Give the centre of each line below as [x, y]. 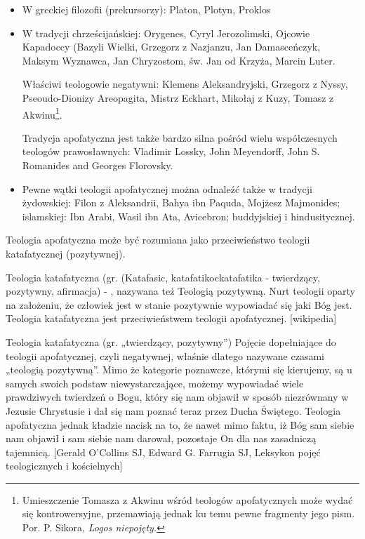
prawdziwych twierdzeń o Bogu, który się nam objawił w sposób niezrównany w [177, 397]
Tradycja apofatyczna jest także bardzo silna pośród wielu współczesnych [180, 137]
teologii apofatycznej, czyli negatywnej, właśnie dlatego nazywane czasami [165, 355]
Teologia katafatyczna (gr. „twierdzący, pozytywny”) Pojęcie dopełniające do [171, 341]
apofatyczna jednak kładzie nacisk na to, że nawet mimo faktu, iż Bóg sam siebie [180, 424]
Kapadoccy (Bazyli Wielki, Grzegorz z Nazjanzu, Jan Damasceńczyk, [171, 47]
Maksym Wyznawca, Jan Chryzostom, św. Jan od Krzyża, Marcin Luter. [179, 60]
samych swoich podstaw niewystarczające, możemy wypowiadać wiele [155, 383]
